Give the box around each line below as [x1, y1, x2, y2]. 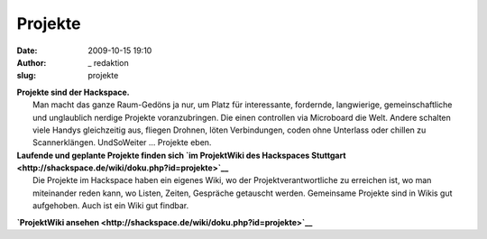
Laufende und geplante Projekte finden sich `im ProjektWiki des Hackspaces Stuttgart [16, 150, 346, 161]
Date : [16, 45, 38, 56]
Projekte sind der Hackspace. [16, 87, 130, 97]
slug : [16, 70, 36, 81]
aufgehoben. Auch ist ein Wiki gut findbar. [32, 200, 189, 211]
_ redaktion [87, 57, 130, 68]
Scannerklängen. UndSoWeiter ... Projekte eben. [32, 137, 212, 148]
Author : [16, 57, 47, 68]
